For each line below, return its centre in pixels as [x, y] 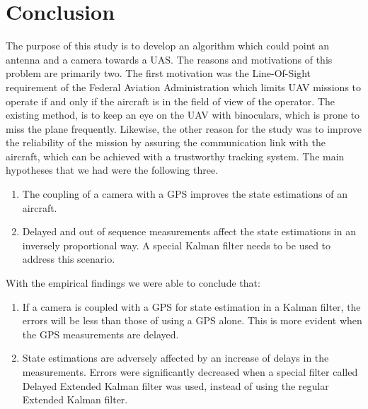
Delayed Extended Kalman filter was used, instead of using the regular [176, 385]
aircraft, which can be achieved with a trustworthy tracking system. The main [175, 156]
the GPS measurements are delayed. [100, 334]
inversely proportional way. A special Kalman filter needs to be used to [177, 245]
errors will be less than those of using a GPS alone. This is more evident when [192, 320]
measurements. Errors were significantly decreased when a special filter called [190, 372]
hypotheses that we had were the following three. [112, 170]
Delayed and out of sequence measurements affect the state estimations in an [189, 231]
